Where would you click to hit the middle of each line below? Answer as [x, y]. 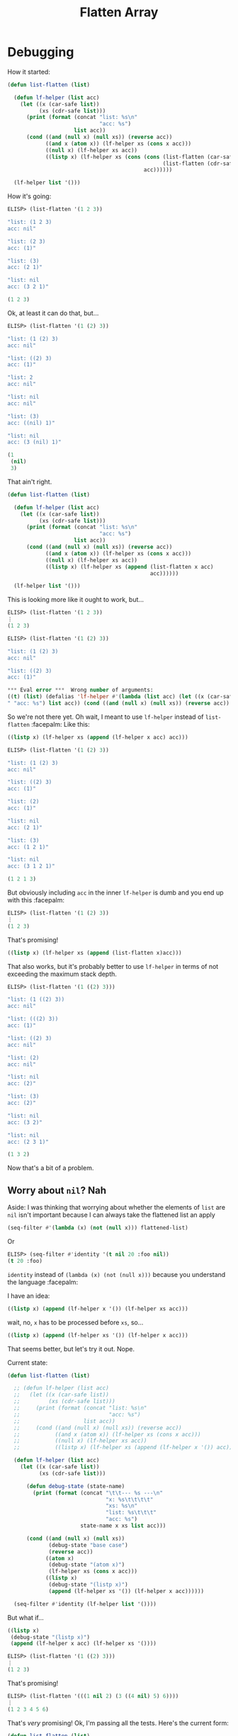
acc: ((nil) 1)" [31, 423]
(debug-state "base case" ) [89, 1545]
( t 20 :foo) [25, 1261]
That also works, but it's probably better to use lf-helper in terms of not [113, 966]
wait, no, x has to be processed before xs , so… [75, 1322]
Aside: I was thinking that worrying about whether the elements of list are [116, 1208]
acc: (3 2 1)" [28, 287]
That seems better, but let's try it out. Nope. [71, 1349]
